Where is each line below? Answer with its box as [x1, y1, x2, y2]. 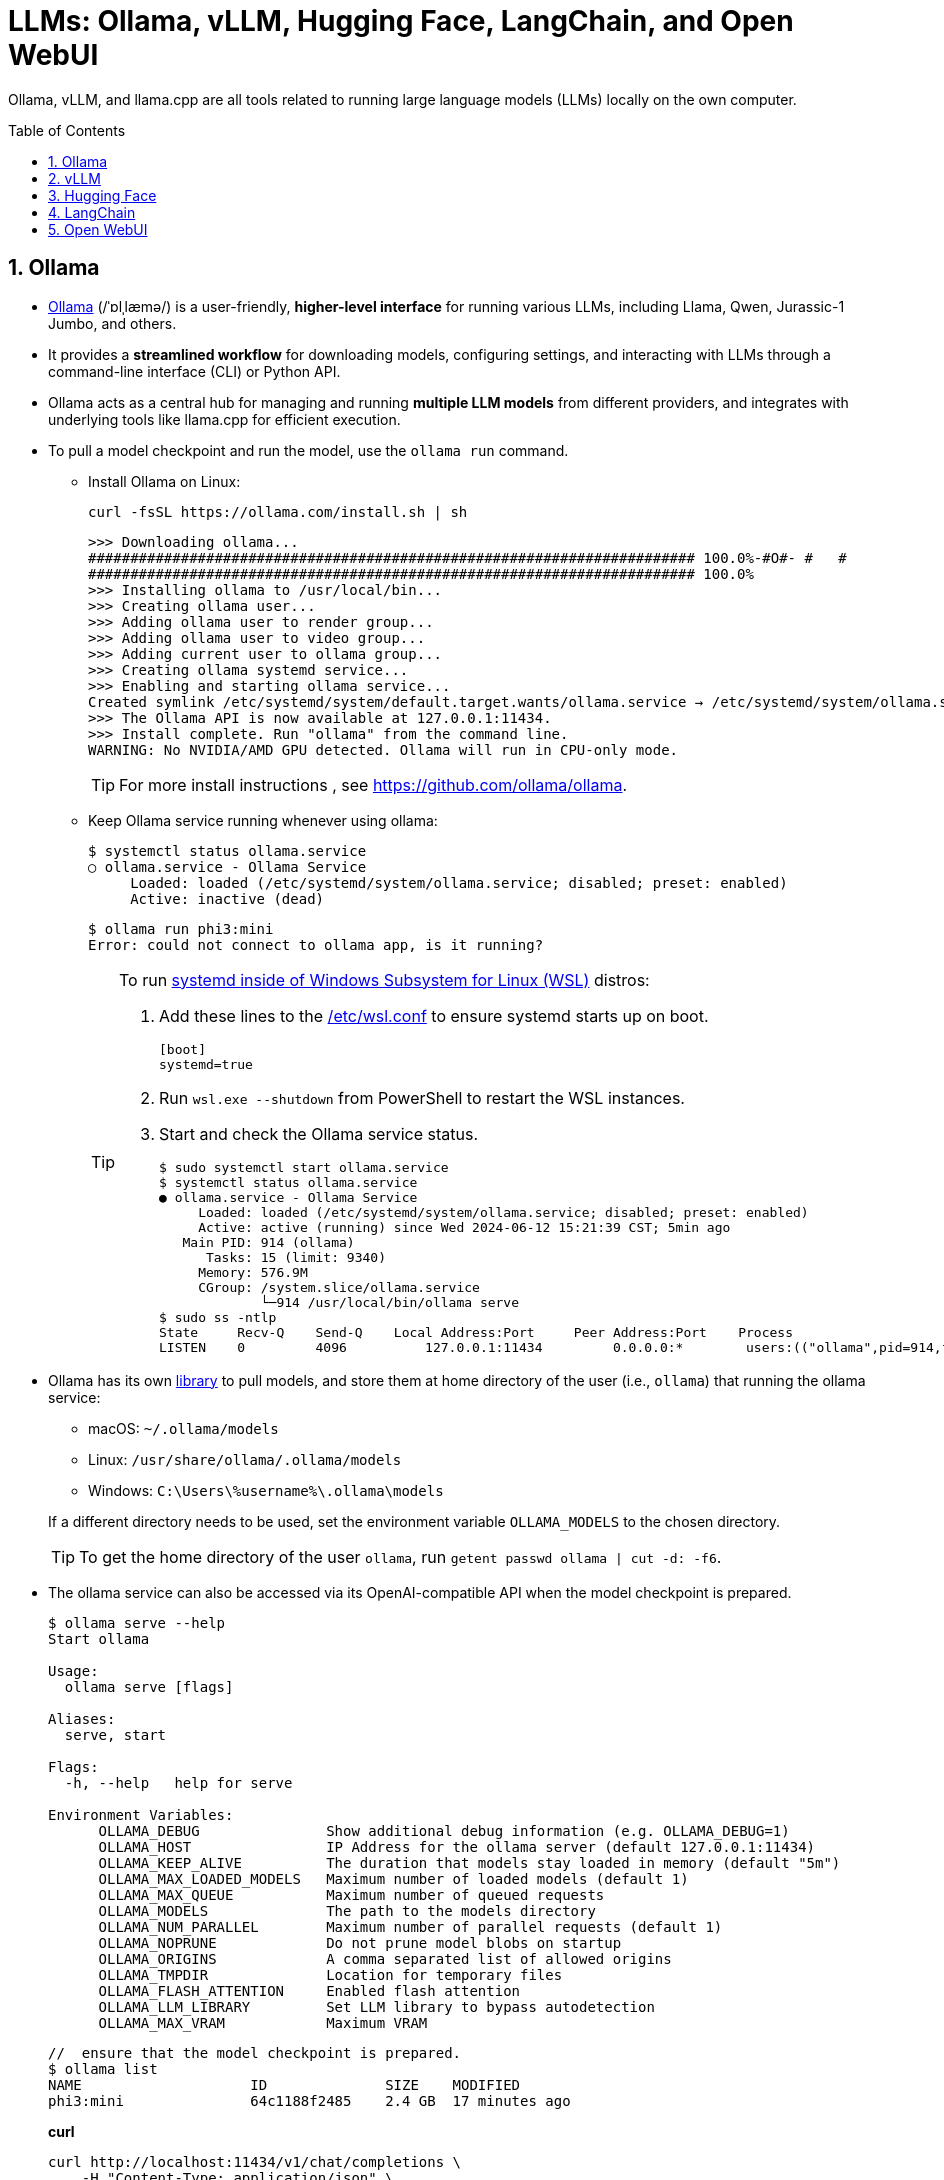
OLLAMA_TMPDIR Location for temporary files [98, 1966, 563, 1983]
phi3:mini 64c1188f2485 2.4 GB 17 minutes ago [48, 2092, 571, 2109]
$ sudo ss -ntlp [159, 1309, 277, 1325]
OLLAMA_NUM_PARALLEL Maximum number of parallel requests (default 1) [98, 1918, 723, 1935]
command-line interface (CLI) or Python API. [48, 362, 341, 380]
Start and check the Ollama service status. [159, 1123, 479, 1144]
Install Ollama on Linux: [88, 472, 241, 490]
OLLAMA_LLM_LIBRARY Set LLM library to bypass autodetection [98, 1998, 655, 2015]
